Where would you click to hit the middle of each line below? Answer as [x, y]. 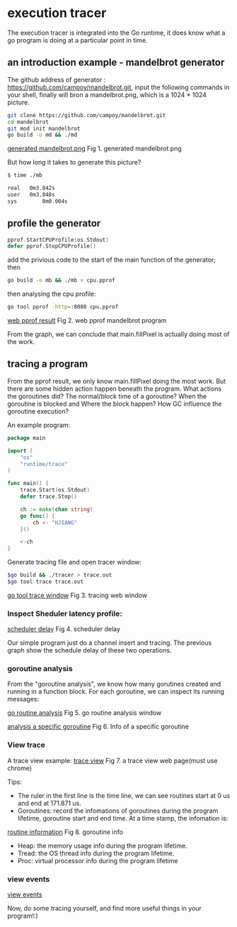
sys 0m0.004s [38, 201]
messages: [23, 699]
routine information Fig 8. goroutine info [65, 832]
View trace [27, 745]
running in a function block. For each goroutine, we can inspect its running [116, 692]
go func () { [37, 516]
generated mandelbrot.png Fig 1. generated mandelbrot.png [94, 149]
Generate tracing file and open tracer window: [75, 562]
